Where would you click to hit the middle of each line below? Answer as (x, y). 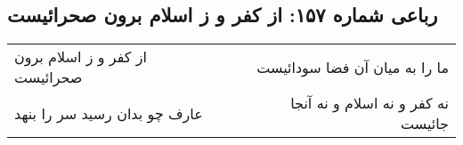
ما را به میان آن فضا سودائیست (353, 67)
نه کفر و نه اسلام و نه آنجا (370, 103)
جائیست (424, 124)
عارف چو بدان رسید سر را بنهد (109, 113)
